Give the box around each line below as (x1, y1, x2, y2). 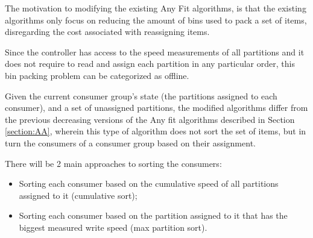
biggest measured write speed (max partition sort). (19, 221, 207, 233)
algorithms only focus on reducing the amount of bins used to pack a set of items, (5, 13, 307, 26)
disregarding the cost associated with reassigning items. (5, 25, 210, 38)
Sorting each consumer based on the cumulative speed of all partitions (19, 177, 279, 190)
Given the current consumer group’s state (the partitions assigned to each (5, 89, 277, 102)
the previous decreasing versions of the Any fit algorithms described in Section (5, 113, 295, 125)
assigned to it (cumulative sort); (19, 189, 138, 201)
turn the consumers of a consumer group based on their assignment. (5, 136, 256, 149)
